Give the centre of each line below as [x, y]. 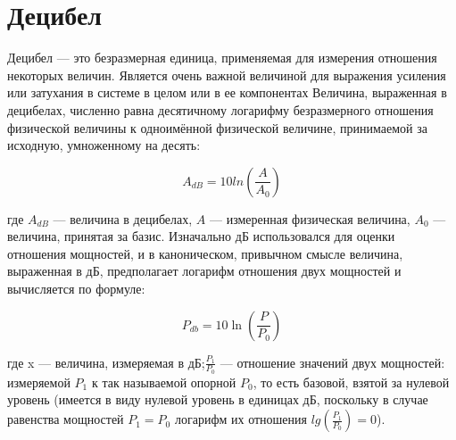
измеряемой [39, 382]
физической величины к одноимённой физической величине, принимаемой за [217, 127]
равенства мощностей [66, 419]
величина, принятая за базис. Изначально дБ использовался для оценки [201, 236]
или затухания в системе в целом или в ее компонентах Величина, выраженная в [227, 92]
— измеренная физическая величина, [310, 218]
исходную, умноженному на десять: [104, 145]
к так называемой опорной [164, 382]
